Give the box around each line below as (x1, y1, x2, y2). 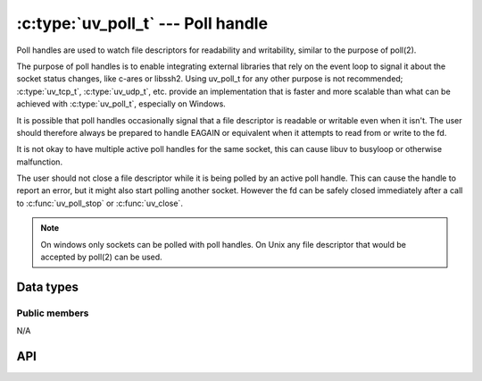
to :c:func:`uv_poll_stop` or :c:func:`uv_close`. (16, 198, 183, 208)
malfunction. (16, 157, 62, 167)
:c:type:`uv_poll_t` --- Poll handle (16, 13, 268, 33)
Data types (16, 279, 79, 294)
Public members (16, 307, 89, 319)
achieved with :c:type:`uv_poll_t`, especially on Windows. (16, 98, 227, 109)
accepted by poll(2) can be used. (40, 251, 162, 263)
